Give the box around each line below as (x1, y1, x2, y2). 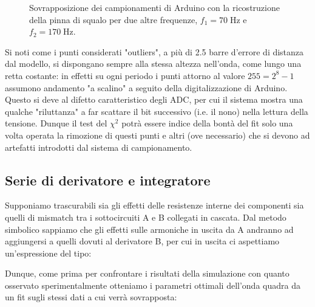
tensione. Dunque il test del (5, 117, 107, 129)
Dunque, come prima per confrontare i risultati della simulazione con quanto (5, 267, 290, 280)
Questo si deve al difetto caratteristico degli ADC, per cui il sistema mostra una (5, 93, 303, 106)
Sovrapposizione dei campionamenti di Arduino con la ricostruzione (29, 1, 280, 13)
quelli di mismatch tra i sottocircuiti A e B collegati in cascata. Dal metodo (5, 210, 286, 223)
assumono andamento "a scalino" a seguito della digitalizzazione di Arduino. (5, 81, 288, 94)
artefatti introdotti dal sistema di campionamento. (5, 140, 192, 153)
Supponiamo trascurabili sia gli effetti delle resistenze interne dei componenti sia (5, 199, 304, 212)
